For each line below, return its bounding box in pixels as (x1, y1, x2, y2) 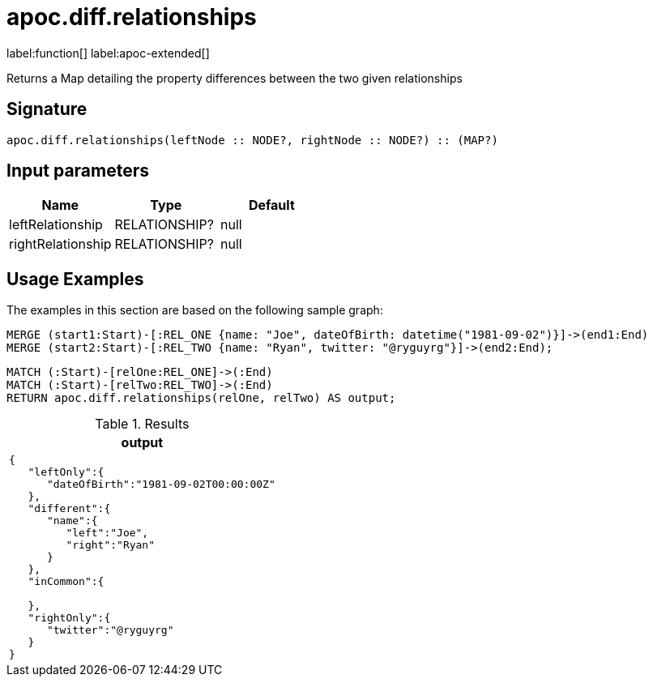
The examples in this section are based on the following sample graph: (6, 303, 383, 318)
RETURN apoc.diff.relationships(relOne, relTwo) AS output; (6, 391, 396, 405)
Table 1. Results (95, 416, 190, 433)
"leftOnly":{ (28, 466, 105, 479)
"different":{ (28, 502, 111, 515)
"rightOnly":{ (28, 612, 111, 625)
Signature (6, 99, 87, 120)
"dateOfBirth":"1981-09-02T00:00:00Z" (46, 478, 275, 491)
